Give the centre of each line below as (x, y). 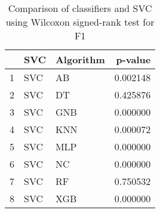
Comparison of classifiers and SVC (80, 8)
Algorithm (80, 59)
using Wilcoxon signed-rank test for (80, 22)
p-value (133, 59)
